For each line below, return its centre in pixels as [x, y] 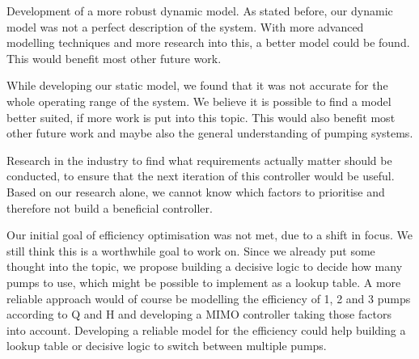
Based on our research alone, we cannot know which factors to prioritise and [196, 191]
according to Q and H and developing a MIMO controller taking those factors [199, 314]
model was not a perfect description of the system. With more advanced [185, 26]
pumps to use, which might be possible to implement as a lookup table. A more [204, 282]
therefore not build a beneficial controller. [110, 207]
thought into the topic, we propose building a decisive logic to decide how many [205, 266]
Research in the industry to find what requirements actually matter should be [199, 160]
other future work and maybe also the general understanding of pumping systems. [210, 133]
